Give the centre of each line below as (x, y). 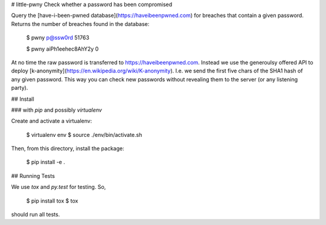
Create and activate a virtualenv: (52, 121)
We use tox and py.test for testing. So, (59, 187)
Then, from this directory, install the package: (68, 148)
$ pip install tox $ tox (52, 201)
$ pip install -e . (46, 162)
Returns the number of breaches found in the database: (80, 24)
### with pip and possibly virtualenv (56, 110)
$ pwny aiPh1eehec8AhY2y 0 (62, 49)
